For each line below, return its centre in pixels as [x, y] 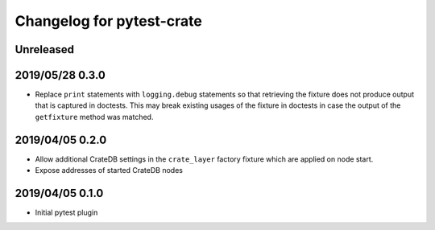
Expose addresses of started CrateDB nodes [109, 170]
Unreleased [45, 49]
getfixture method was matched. [94, 117]
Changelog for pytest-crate [109, 21]
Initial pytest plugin [66, 212]
